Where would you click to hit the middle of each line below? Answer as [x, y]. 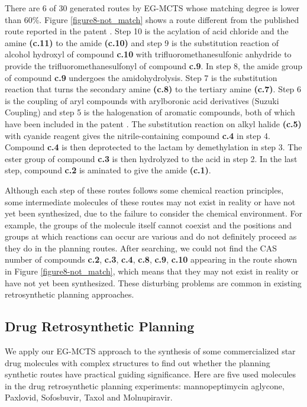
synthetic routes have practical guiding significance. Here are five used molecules [151, 374]
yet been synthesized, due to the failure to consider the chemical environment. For [154, 213]
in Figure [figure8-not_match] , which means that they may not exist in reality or [152, 271]
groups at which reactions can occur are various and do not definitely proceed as [151, 236]
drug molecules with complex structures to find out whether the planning [138, 362]
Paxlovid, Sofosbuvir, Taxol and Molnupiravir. [89, 397]
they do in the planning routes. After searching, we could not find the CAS [141, 248]
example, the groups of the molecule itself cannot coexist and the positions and [148, 225]
